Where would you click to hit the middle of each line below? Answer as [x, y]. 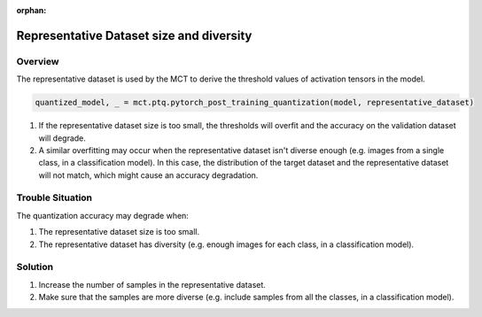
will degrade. [62, 138]
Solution [35, 267]
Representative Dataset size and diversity [134, 35]
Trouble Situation [54, 197]
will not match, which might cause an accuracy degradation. [148, 175]
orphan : [31, 10]
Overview [38, 61]
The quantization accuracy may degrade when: [103, 215]
